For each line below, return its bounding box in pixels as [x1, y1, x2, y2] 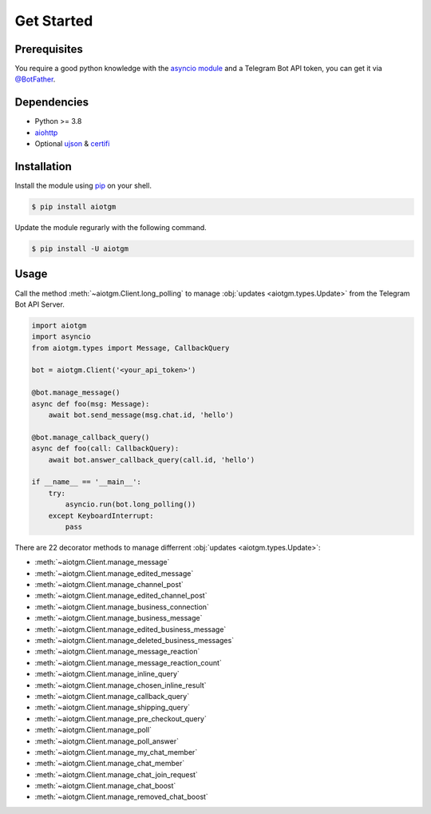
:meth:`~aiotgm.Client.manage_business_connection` [34, 602, 209, 611]
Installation [14, 160, 72, 173]
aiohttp [34, 128, 58, 137]
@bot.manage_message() [31, 388, 121, 397]
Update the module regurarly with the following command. [14, 223, 207, 232]
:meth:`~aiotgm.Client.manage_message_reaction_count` [34, 657, 223, 667]
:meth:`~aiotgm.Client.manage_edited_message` [34, 568, 194, 578]
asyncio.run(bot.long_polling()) [65, 500, 196, 509]
